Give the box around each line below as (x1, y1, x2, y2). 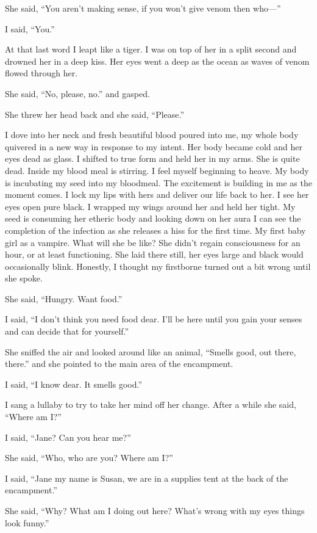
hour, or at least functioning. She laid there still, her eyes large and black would (5, 248, 304, 261)
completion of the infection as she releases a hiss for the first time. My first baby (5, 223, 306, 236)
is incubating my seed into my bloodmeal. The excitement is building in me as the (5, 176, 312, 189)
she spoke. (5, 272, 43, 285)
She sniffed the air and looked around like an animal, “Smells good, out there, (5, 345, 296, 358)
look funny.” (5, 516, 49, 529)
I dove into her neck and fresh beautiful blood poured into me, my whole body (5, 128, 299, 141)
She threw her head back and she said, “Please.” (5, 107, 185, 120)
